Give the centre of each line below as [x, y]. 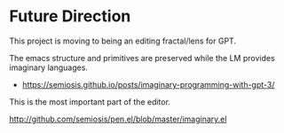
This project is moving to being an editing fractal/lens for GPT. [123, 41]
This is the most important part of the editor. [90, 102]
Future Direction [70, 16]
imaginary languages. [49, 67]
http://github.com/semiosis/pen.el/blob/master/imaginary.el [118, 119]
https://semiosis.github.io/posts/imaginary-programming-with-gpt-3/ [148, 84]
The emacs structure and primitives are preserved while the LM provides [142, 58]
